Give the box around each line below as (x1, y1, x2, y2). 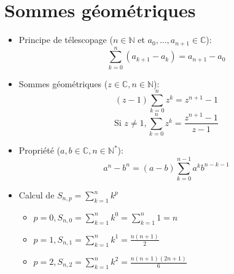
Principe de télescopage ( (18, 33, 113, 46)
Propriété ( (18, 144, 60, 157)
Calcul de (18, 189, 55, 202)
